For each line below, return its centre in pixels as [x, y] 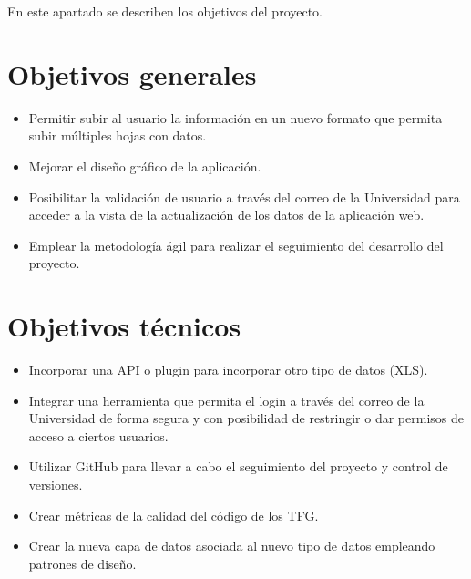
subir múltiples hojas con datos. [118, 135]
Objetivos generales [132, 73]
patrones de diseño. [82, 563]
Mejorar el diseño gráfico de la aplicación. [145, 165]
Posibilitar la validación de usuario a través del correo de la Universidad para [244, 196]
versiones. [56, 484]
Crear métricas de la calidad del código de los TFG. [174, 515]
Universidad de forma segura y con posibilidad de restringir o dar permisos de [246, 418]
